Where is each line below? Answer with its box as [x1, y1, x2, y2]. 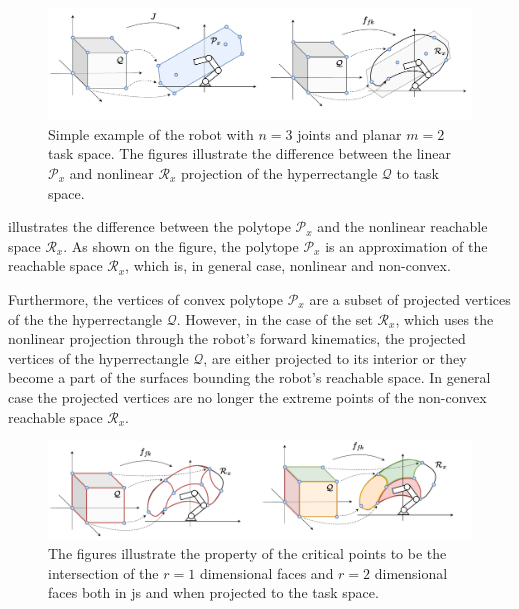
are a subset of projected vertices [309, 288, 511, 309]
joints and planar [297, 123, 402, 144]
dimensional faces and [199, 562, 334, 583]
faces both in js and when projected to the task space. [48, 582, 379, 603]
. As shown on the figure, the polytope [63, 235, 299, 256]
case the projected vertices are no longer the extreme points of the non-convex [8, 386, 487, 407]
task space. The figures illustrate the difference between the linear [48, 143, 451, 164]
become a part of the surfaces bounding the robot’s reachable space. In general [8, 367, 491, 388]
